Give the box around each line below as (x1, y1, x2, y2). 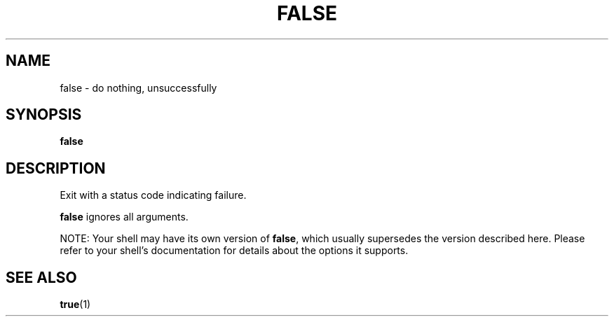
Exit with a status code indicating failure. (60, 189, 247, 202)
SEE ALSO (6, 268, 77, 286)
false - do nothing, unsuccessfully (60, 81, 217, 94)
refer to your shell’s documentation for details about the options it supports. (60, 244, 409, 257)
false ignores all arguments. (60, 211, 189, 223)
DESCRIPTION (6, 159, 106, 177)
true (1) (60, 298, 91, 311)
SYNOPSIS (6, 106, 82, 124)
